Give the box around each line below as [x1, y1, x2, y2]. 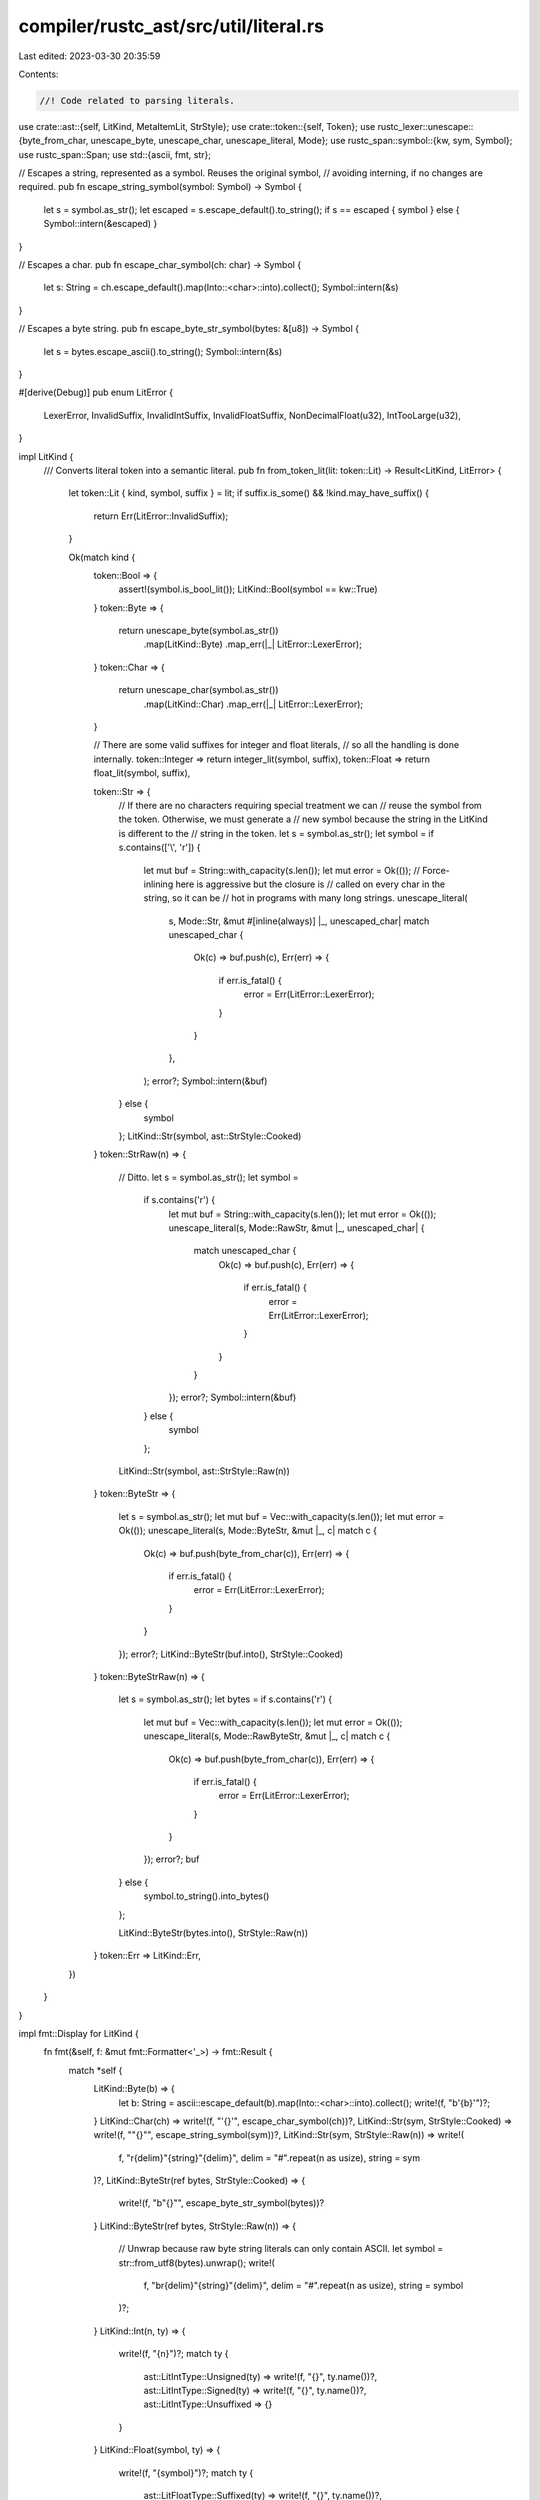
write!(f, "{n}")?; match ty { [118, 2348, 229, 2360]
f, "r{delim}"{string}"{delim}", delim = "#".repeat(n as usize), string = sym [118, 2151, 420, 2164]
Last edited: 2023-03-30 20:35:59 [18, 50, 161, 62]
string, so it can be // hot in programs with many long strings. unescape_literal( [143, 892, 469, 904]
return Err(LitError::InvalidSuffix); [93, 510, 229, 522]
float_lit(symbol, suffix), [93, 767, 191, 779]
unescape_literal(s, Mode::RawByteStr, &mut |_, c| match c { [143, 1730, 391, 1742]
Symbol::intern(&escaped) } [43, 218, 158, 230]
